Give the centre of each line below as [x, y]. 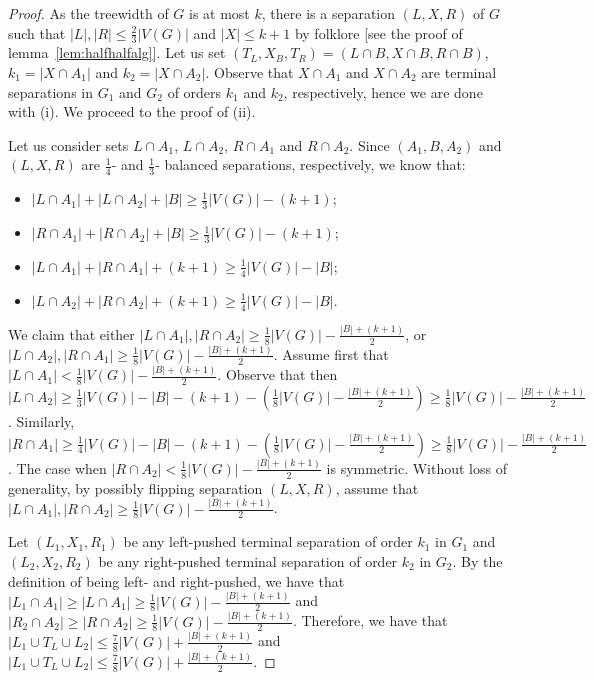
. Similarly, [41, 420]
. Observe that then [277, 374]
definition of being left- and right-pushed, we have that [176, 580]
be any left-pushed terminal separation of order [268, 541]
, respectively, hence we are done [383, 91]
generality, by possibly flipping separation [135, 487]
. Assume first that [331, 353]
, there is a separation [328, 13]
